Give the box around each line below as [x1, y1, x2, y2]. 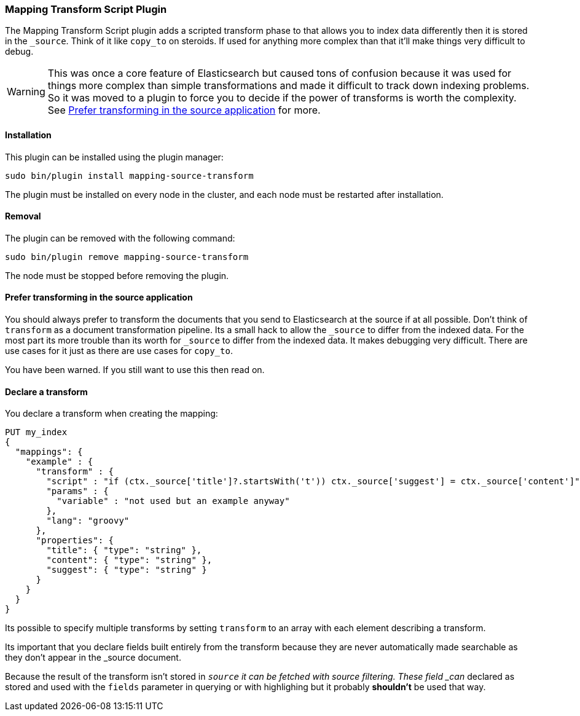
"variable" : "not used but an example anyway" [57, 496, 290, 506]
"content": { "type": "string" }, [46, 555, 213, 565]
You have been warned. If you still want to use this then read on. [5, 364, 265, 376]
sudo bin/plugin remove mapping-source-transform [5, 251, 249, 262]
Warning [7, 85, 45, 98]
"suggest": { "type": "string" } [46, 565, 207, 575]
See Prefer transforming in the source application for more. [47, 104, 321, 117]
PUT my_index [5, 427, 68, 438]
